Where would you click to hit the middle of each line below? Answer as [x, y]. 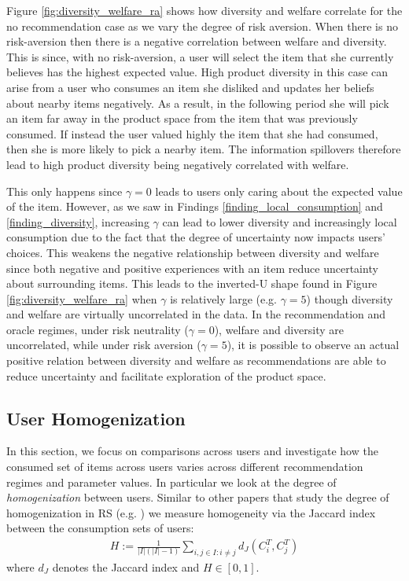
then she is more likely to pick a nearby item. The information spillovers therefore [204, 149]
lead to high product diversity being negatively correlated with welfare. [178, 164]
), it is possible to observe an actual [313, 345]
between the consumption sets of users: [100, 528]
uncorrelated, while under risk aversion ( [104, 345]
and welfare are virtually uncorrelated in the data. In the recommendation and [196, 314]
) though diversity [350, 298]
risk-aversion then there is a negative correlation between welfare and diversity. [197, 41]
